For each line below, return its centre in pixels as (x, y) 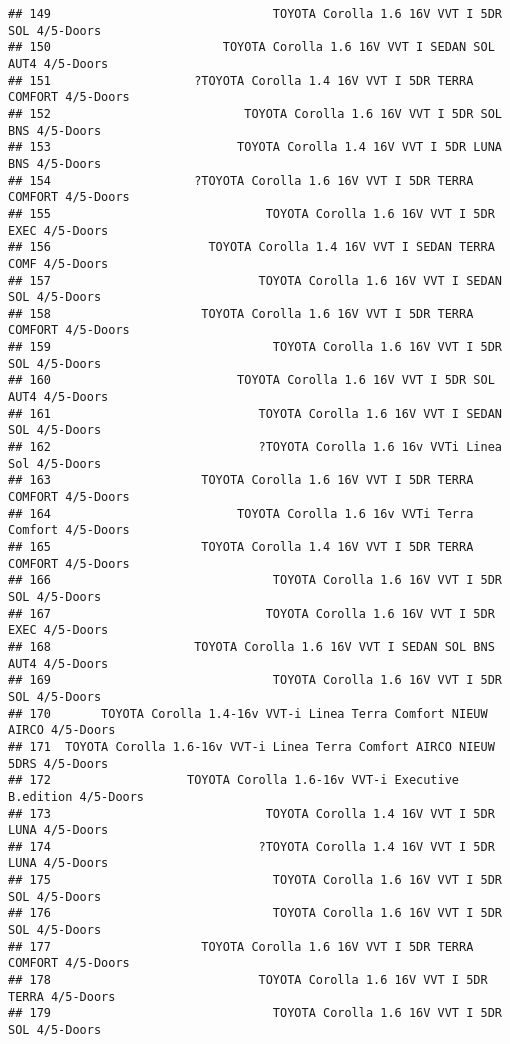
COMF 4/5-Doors (58, 263)
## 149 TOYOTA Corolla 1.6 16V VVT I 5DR (255, 14)
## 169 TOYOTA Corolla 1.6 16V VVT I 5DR (255, 680)
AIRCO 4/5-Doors (62, 730)
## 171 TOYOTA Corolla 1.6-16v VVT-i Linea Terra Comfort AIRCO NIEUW (251, 746)
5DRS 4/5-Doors (58, 763)
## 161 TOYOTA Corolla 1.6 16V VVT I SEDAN (255, 413)
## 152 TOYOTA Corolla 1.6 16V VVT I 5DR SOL (255, 113)
